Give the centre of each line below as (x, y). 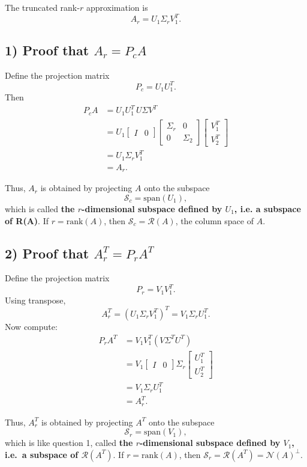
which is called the (40, 208)
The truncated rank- (42, 7)
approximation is (117, 7)
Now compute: (31, 326)
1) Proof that (47, 50)
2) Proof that (47, 253)
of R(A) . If (27, 220)
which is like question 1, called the (69, 443)
